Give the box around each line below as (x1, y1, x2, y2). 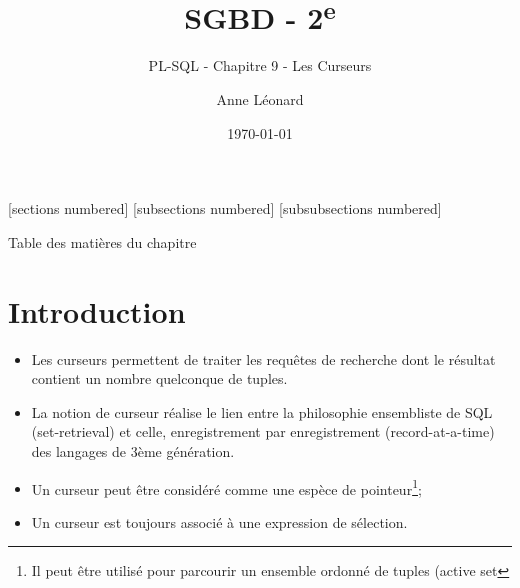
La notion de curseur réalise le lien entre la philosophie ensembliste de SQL (31, 401, 493, 422)
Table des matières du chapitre (8, 231, 197, 252)
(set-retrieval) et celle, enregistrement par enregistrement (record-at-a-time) (31, 421, 495, 442)
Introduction (8, 290, 186, 331)
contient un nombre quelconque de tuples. (31, 368, 288, 389)
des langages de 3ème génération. (31, 440, 235, 461)
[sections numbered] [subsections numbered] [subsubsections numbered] (8, 198, 442, 219)
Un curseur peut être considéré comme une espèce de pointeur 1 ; (31, 475, 422, 499)
